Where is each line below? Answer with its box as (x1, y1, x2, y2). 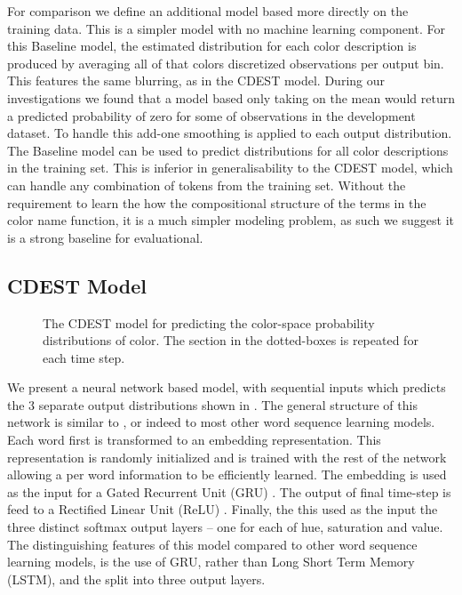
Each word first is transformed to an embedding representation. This (7, 430, 381, 449)
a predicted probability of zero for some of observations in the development (7, 106, 416, 125)
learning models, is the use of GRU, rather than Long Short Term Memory (7, 552, 415, 571)
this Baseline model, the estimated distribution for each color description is (7, 36, 417, 55)
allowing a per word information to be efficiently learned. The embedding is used (7, 465, 447, 484)
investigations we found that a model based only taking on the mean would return (7, 88, 455, 107)
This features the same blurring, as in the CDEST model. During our (7, 71, 385, 90)
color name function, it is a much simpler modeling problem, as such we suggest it (7, 211, 454, 229)
